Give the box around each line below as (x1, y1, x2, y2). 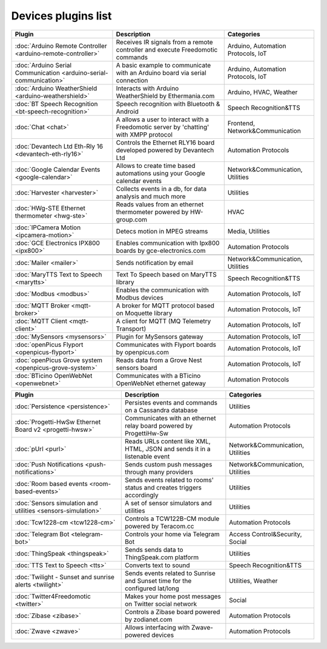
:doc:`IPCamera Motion (15, 223, 81, 232)
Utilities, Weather (229, 576, 278, 585)
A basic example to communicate (116, 61, 211, 69)
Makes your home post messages (124, 592, 221, 600)
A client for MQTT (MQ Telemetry (116, 317, 211, 325)
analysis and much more (116, 192, 186, 200)
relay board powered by (124, 422, 193, 430)
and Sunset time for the (124, 576, 192, 585)
